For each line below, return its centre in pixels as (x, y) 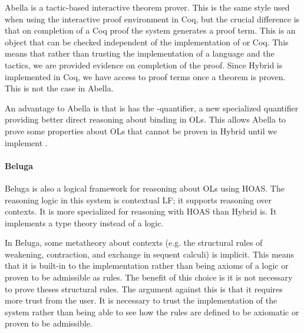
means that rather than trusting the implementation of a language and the (140, 53)
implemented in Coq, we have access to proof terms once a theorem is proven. (145, 76)
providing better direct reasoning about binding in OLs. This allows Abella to (146, 119)
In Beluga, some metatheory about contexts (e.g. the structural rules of (134, 243)
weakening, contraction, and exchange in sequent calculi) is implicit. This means (150, 254)
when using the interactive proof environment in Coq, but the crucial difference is (152, 19)
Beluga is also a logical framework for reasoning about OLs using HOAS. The (145, 188)
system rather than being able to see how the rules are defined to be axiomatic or (152, 311)
